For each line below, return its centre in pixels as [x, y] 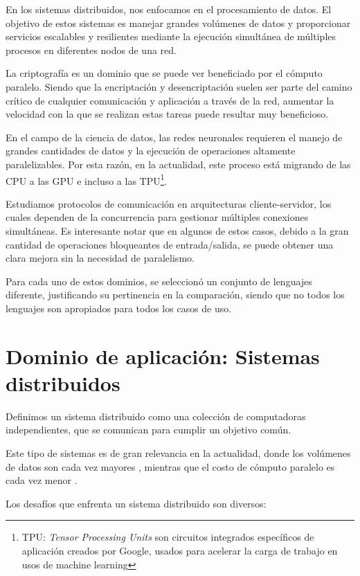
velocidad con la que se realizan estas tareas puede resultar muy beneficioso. [167, 114]
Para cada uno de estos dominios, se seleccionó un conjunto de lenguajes [159, 281]
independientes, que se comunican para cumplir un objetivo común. [148, 430]
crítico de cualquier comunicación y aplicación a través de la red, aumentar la [170, 100]
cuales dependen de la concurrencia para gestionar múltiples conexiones [157, 217]
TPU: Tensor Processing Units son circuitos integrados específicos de [168, 537]
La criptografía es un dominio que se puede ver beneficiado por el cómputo [164, 73]
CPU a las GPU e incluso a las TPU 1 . [87, 179]
